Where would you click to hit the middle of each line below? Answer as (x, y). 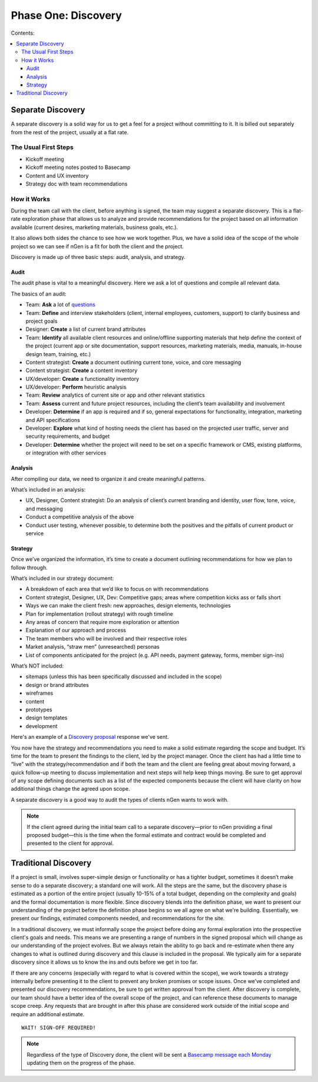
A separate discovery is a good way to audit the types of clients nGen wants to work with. (120, 799)
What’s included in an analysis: (48, 489)
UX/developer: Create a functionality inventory (82, 379)
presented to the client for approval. (70, 843)
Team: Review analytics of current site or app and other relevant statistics (115, 395)
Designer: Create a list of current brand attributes (86, 329)
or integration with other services (66, 453)
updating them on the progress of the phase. (81, 1063)
